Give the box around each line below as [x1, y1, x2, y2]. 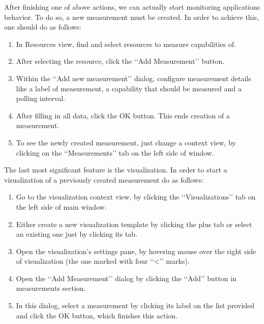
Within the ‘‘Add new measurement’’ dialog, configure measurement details [16, 72, 251, 83]
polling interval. [16, 93, 65, 104]
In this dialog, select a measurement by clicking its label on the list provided [16, 300, 255, 311]
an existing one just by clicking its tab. [16, 229, 138, 239]
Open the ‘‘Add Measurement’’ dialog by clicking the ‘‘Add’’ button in [16, 272, 237, 283]
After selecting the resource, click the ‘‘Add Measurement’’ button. [16, 56, 225, 66]
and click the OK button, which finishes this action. [16, 310, 178, 320]
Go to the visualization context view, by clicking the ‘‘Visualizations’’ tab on [16, 191, 256, 202]
